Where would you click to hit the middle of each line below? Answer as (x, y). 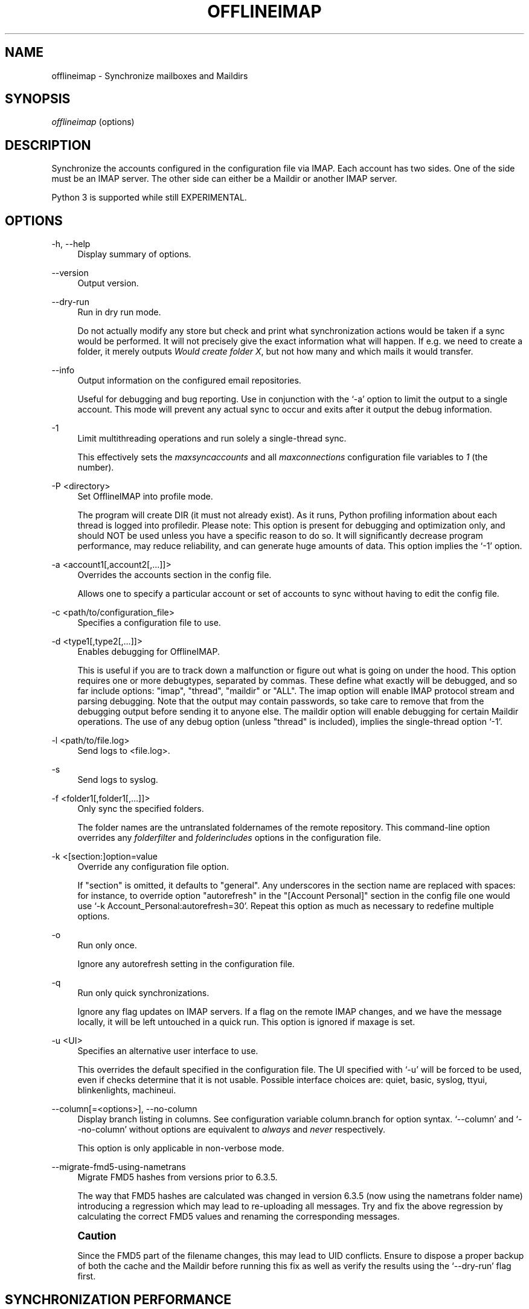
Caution (97, 1236)
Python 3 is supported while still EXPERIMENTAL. (149, 198)
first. (87, 1276)
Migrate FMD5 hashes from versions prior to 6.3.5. (178, 1177)
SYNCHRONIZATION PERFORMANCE (118, 1299)
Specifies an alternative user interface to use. (168, 1051)
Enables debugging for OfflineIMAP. (149, 652)
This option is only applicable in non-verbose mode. (181, 1148)
